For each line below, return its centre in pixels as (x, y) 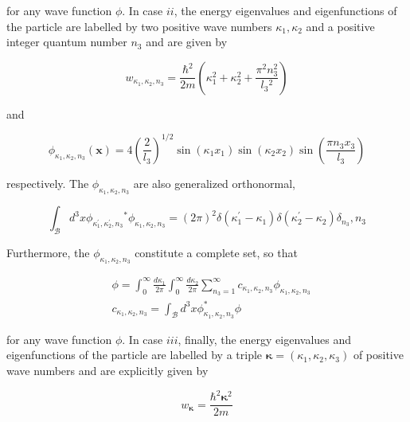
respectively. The (48, 183)
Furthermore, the (48, 252)
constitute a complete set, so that (216, 252)
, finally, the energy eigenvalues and (265, 339)
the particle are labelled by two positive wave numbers (139, 26)
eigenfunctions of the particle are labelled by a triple (135, 355)
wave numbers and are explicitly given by (107, 370)
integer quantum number (67, 42)
